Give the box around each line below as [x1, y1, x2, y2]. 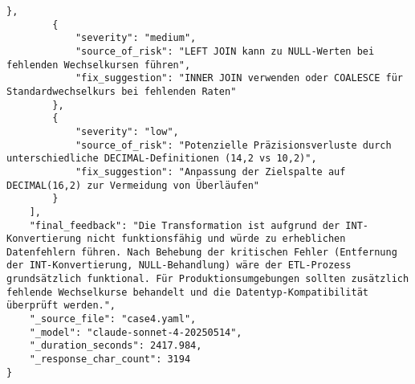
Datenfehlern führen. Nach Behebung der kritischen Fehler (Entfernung [6, 246, 397, 258]
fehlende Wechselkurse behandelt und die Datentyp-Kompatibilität [6, 286, 369, 298]
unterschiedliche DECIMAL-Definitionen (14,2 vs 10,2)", [6, 153, 317, 165]
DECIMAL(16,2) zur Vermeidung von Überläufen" [6, 179, 259, 191]
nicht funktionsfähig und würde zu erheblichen [87, 233, 346, 245]
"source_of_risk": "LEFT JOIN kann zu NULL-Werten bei [75, 45, 375, 57]
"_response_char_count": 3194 [29, 353, 191, 366]
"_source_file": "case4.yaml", [29, 313, 197, 325]
